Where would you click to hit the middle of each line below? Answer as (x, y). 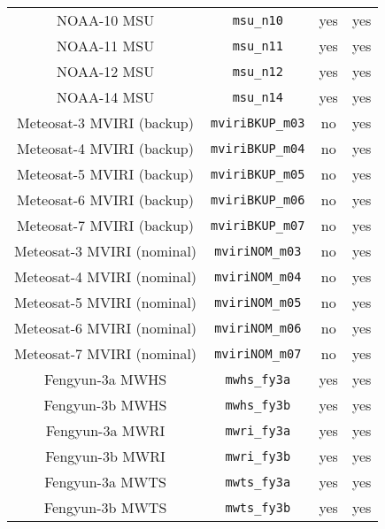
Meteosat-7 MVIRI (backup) (105, 225)
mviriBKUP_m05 (258, 174)
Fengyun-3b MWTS (105, 507)
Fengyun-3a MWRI (105, 430)
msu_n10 (258, 20)
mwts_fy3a (258, 482)
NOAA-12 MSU (105, 71)
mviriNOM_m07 (258, 353)
